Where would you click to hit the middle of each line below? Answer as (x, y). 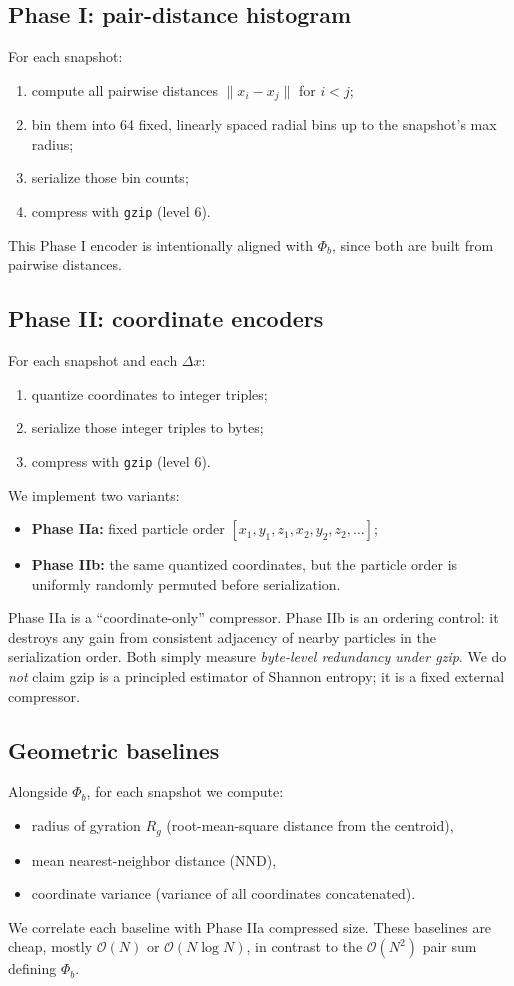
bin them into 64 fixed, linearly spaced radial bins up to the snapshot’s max (264, 124)
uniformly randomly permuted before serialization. (186, 583)
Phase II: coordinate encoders (166, 318)
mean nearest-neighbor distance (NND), (154, 859)
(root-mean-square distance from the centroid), (310, 825)
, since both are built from (412, 244)
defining (32, 968)
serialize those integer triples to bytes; (147, 427)
